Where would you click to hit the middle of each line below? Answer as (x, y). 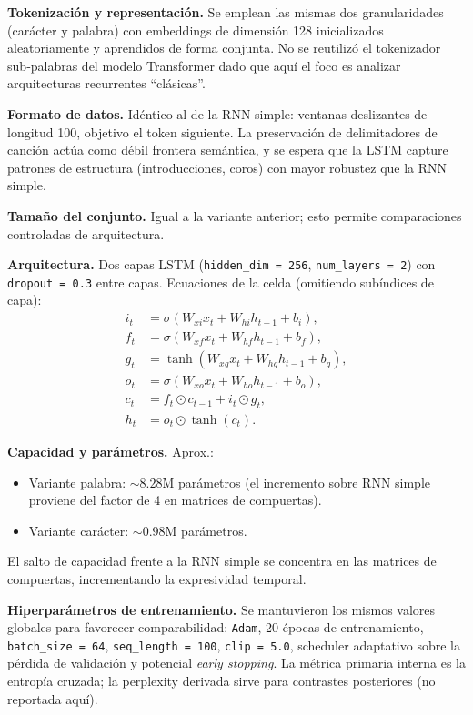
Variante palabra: (77, 482)
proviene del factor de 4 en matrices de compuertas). (175, 500)
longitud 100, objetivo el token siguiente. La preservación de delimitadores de (222, 131)
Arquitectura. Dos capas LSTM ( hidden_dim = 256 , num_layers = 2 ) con (221, 264)
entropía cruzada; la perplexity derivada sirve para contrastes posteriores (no (221, 681)
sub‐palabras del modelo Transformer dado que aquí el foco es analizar (204, 65)
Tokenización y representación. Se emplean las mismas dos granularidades (226, 12)
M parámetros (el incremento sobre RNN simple (297, 482)
